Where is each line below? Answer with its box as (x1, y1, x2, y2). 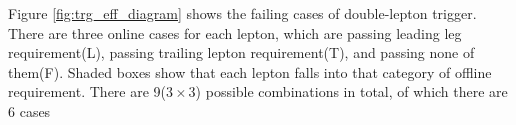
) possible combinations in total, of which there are (195, 81, 508, 102)
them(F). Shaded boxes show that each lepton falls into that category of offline (8, 61, 492, 82)
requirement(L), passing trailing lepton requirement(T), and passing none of (8, 42, 475, 63)
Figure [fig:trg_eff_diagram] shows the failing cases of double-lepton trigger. (8, 3, 477, 23)
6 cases (8, 100, 51, 121)
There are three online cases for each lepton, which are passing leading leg (8, 22, 462, 43)
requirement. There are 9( (8, 81, 167, 102)
